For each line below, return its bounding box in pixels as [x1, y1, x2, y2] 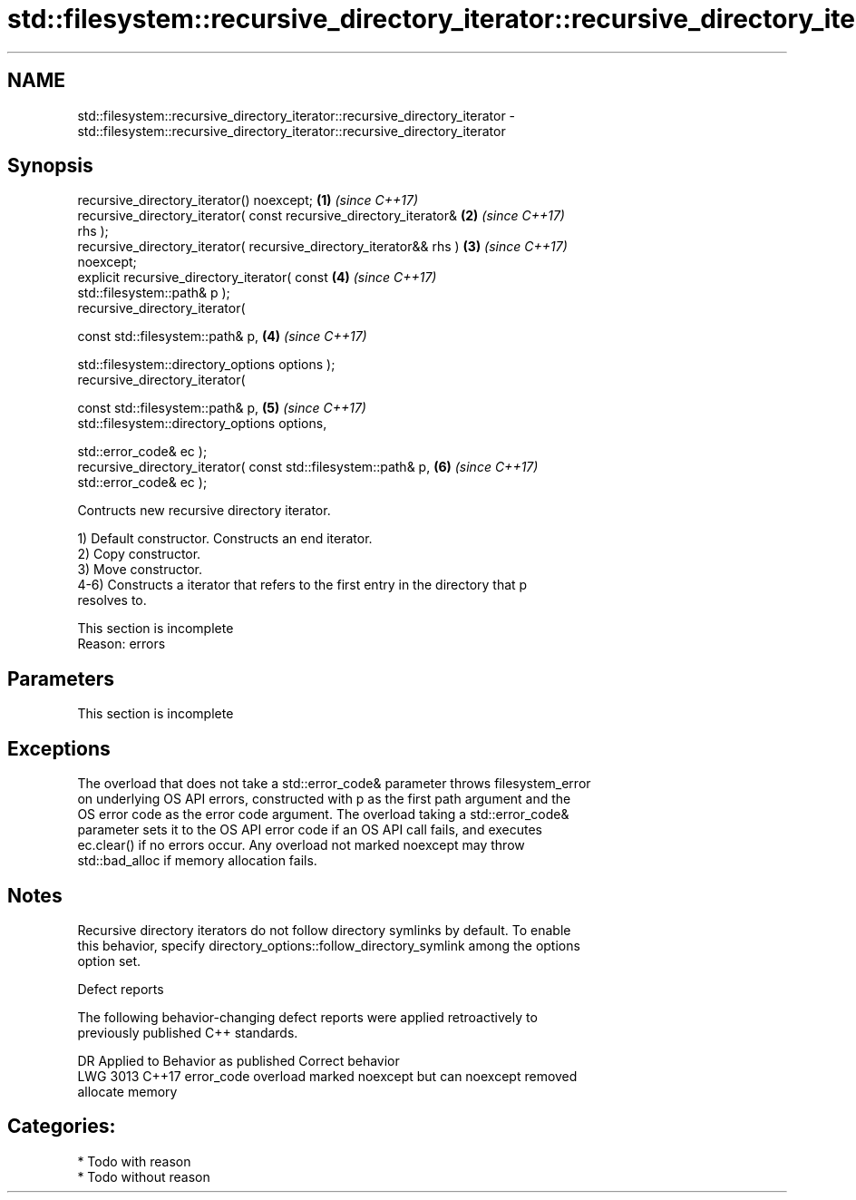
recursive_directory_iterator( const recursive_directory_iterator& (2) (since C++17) [77, 208, 565, 224]
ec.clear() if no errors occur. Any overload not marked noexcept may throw [77, 837, 525, 854]
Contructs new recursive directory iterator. [77, 502, 331, 519]
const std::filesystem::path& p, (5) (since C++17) [77, 400, 366, 416]
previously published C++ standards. [77, 1024, 298, 1040]
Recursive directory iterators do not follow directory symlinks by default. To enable [77, 922, 571, 938]
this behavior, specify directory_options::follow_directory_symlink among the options [77, 937, 580, 953]
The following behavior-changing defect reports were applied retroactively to [77, 1009, 538, 1025]
